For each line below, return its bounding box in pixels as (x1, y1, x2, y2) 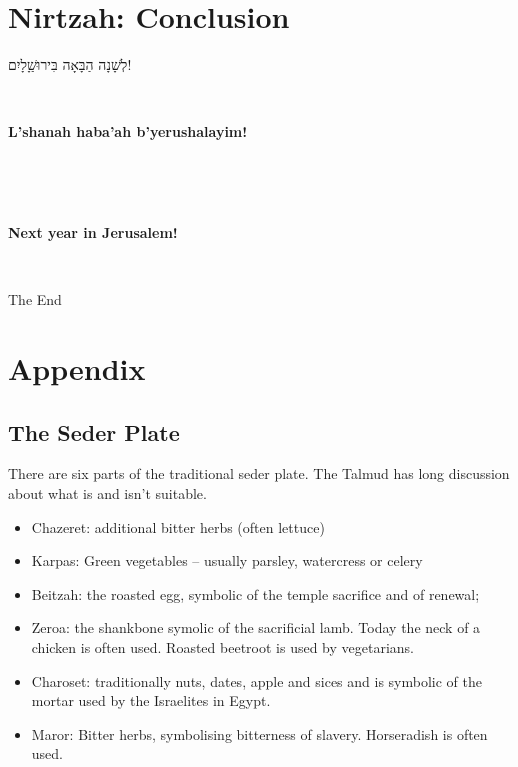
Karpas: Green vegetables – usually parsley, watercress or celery (31, 550, 423, 571)
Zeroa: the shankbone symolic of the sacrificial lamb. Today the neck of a (31, 617, 481, 638)
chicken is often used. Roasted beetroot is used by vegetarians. (31, 637, 414, 658)
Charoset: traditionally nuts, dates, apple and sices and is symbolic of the (31, 670, 482, 691)
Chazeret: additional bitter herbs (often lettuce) (31, 516, 325, 537)
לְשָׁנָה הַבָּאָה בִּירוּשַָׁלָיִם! (8, 54, 132, 75)
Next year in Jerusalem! (8, 222, 178, 243)
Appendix (8, 348, 146, 389)
